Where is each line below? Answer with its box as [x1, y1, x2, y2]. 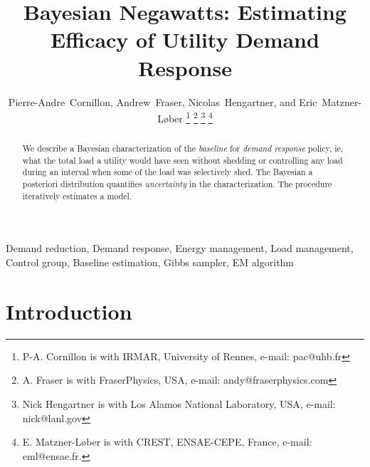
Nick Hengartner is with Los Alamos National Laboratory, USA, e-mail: [22, 396, 336, 411]
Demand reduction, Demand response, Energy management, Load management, [6, 241, 354, 256]
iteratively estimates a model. [22, 189, 132, 201]
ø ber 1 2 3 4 [163, 109, 213, 125]
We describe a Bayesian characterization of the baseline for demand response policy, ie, [22, 142, 344, 154]
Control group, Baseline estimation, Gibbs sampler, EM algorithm [6, 255, 295, 270]
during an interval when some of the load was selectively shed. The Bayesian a [22, 166, 313, 178]
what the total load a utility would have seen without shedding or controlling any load [22, 154, 343, 166]
